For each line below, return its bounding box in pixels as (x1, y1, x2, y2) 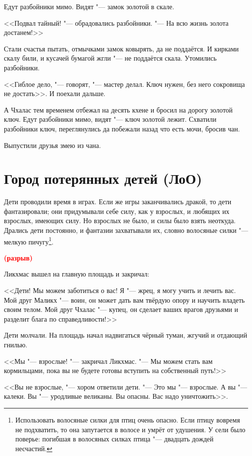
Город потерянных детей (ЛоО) (4, 168, 203, 188)
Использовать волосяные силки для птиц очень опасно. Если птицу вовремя (15, 415, 240, 424)
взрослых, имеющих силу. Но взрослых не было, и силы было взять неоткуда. (4, 215, 236, 226)
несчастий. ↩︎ (15, 443, 52, 453)
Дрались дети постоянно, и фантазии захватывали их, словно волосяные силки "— (4, 225, 248, 235)
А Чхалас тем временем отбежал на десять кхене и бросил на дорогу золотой (4, 104, 233, 114)
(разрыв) (4, 252, 33, 262)
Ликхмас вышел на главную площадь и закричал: (4, 269, 150, 279)
